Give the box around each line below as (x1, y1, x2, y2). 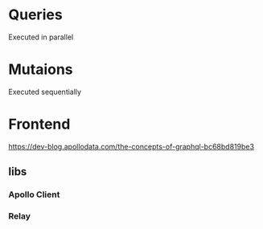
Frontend (8, 115, 71, 133)
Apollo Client (8, 189, 60, 200)
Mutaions (8, 60, 74, 79)
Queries (8, 6, 63, 24)
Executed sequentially (8, 87, 82, 96)
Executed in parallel (8, 32, 74, 42)
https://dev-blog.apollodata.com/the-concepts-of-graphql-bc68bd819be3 (8, 141, 255, 151)
